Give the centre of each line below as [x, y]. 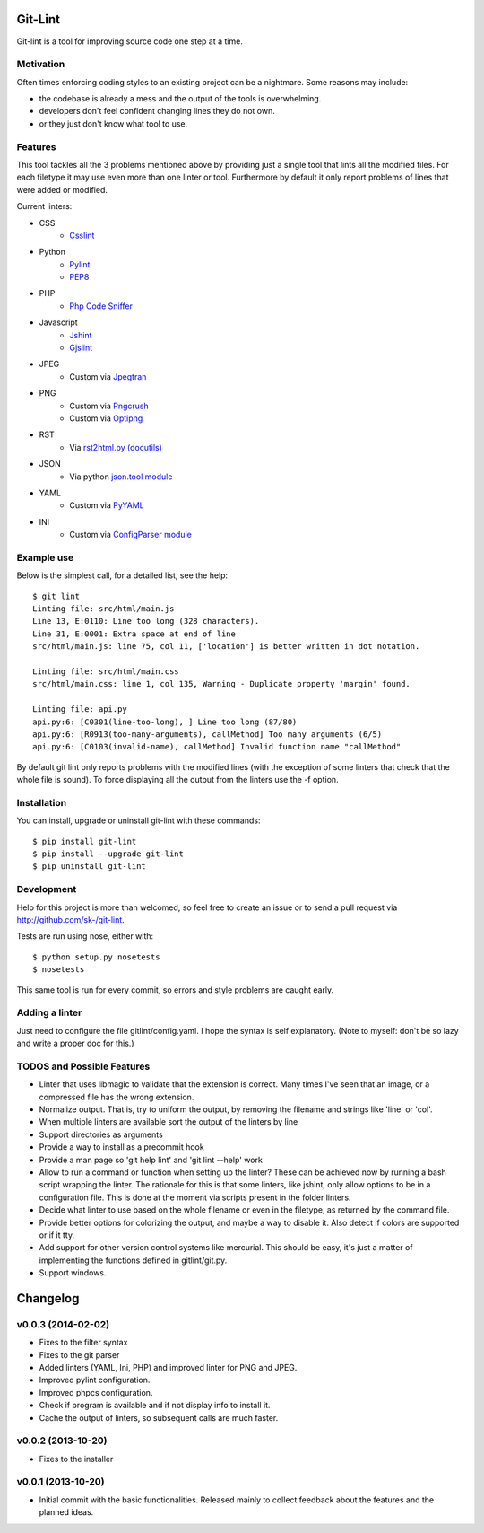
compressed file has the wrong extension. [117, 1097]
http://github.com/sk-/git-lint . [70, 919]
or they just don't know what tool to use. [113, 123]
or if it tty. [57, 1235]
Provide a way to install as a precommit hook [122, 1147]
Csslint [82, 235]
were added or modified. [62, 189]
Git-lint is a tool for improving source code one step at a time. [130, 41]
